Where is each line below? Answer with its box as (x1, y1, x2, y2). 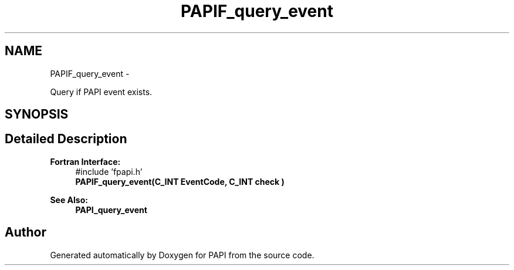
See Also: (50, 194, 88, 205)
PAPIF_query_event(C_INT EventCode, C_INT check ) (75, 176, 285, 187)
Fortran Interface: (50, 156, 121, 167)
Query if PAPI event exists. (50, 86, 153, 97)
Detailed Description (5, 131, 127, 147)
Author (5, 225, 46, 240)
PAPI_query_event (75, 204, 147, 215)
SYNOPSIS (5, 107, 69, 122)
